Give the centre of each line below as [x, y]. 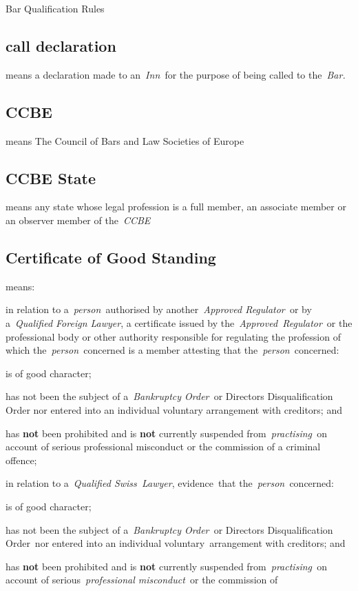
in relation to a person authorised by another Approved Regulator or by [159, 309]
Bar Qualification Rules [55, 8]
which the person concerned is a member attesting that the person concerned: [172, 350]
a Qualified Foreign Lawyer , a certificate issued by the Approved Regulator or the [179, 322]
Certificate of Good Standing [111, 257]
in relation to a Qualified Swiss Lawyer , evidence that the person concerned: [170, 483]
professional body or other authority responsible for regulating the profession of [173, 336]
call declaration [61, 45]
